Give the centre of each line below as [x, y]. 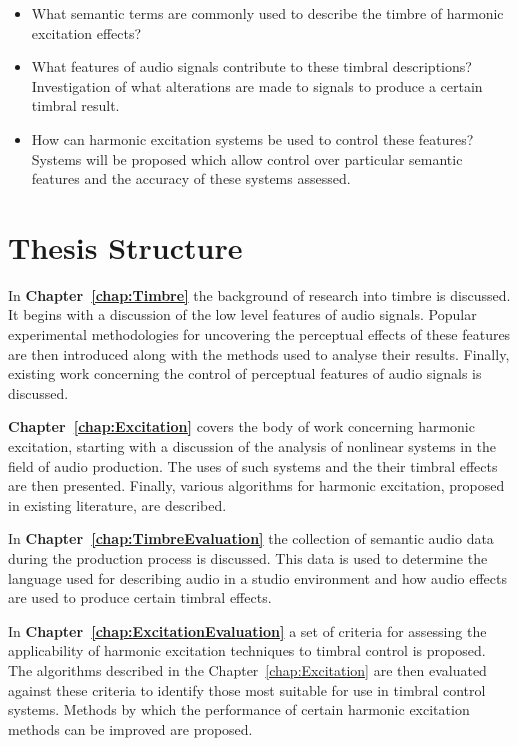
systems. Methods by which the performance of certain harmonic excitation [239, 709]
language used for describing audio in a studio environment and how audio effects [257, 577]
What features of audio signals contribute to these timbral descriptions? [251, 66]
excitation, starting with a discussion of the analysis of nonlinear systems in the [252, 446]
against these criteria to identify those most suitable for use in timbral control [247, 689]
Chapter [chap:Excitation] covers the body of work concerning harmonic [241, 426]
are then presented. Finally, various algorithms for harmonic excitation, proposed [256, 485]
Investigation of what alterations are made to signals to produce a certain [257, 85]
